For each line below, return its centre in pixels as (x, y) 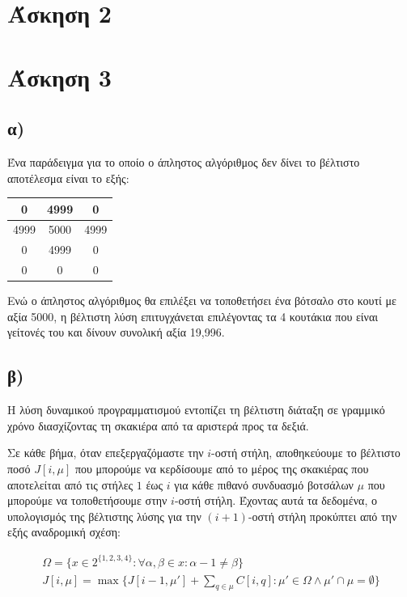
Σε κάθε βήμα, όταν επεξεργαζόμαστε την (106, 453)
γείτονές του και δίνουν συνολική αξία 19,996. (116, 332)
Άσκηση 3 (59, 76)
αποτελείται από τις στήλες (70, 484)
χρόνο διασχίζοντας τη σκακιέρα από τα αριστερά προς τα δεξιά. (158, 425)
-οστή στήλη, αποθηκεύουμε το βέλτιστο (306, 453)
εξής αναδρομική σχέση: (64, 532)
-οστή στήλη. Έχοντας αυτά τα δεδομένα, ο (276, 500)
